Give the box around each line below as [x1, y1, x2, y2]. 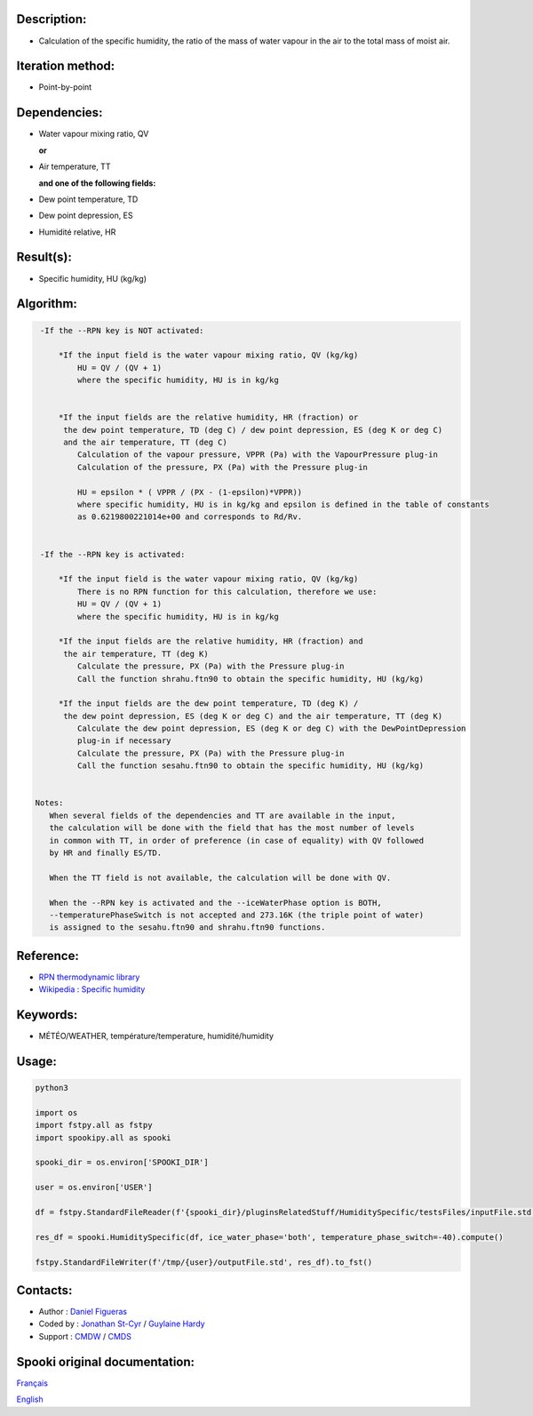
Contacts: [16, 1283, 73, 1298]
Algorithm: [16, 296, 77, 311]
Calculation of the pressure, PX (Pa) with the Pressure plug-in [76, 462, 369, 472]
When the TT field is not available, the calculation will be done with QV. [49, 872, 392, 883]
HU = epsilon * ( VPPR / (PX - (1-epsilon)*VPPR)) [76, 487, 303, 497]
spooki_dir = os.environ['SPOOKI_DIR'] [35, 1157, 209, 1168]
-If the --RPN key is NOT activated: [40, 325, 204, 335]
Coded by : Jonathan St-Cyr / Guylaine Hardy [38, 1318, 205, 1329]
